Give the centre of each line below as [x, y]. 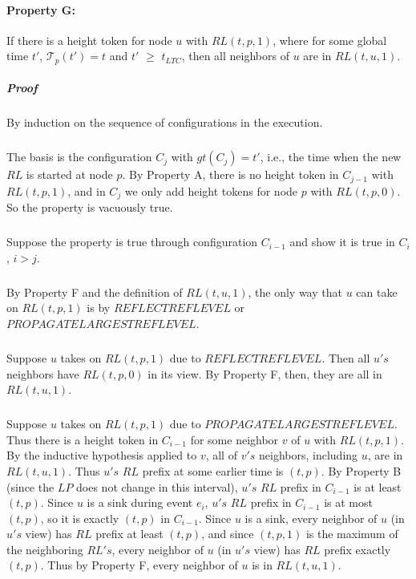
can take [377, 292]
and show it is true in [342, 242]
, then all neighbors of [235, 56]
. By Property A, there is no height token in [230, 174]
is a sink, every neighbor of [311, 518]
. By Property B [361, 470]
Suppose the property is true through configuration [132, 242]
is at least [378, 486]
